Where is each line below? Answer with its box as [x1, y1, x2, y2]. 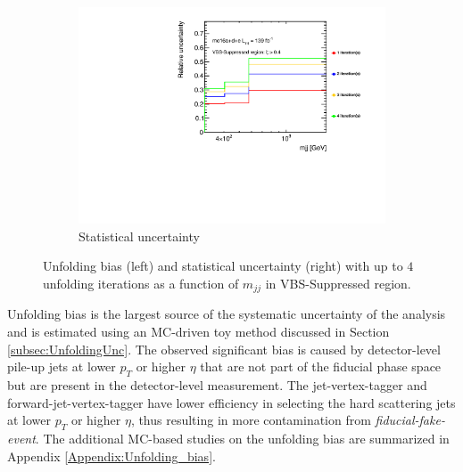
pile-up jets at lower [7, 357, 116, 376]
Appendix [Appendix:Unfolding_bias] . [7, 446, 216, 465]
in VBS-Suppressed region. [265, 273, 411, 292]
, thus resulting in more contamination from [130, 411, 371, 429]
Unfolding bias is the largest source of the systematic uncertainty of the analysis [7, 305, 446, 323]
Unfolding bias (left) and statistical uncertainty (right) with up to [43, 256, 403, 275]
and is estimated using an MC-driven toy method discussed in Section [7, 321, 390, 340]
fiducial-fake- [375, 411, 445, 429]
